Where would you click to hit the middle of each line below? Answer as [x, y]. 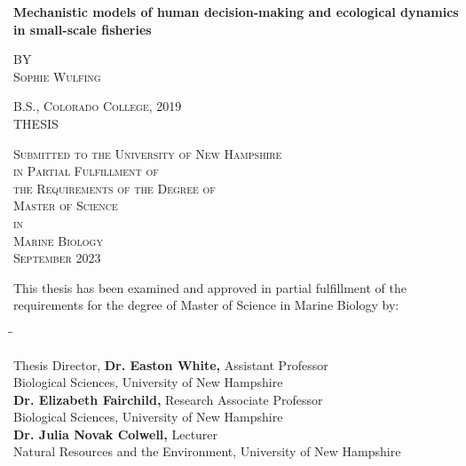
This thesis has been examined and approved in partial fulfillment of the [210, 287]
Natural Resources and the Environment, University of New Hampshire [207, 451]
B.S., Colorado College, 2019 [98, 106]
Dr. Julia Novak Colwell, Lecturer [116, 434]
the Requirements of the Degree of [115, 188]
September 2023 [57, 258]
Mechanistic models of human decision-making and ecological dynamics [236, 12]
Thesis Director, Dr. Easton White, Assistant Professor [171, 364]
